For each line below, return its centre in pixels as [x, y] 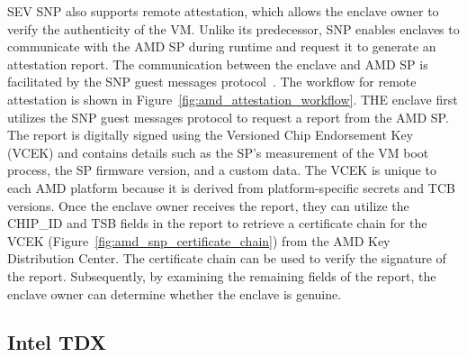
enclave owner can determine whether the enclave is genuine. [175, 293]
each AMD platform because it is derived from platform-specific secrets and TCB [231, 187]
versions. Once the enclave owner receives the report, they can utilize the [208, 205]
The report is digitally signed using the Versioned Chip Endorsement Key [211, 135]
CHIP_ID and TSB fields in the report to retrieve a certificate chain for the [217, 223]
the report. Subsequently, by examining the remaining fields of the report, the [222, 275]
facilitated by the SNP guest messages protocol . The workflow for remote [212, 82]
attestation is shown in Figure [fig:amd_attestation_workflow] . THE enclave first [233, 99]
